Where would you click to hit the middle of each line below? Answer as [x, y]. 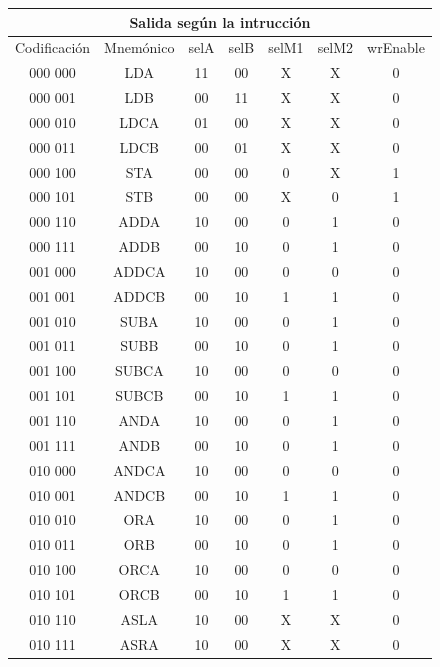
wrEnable [396, 47]
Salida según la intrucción [220, 21]
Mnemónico [139, 47]
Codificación [53, 47]
